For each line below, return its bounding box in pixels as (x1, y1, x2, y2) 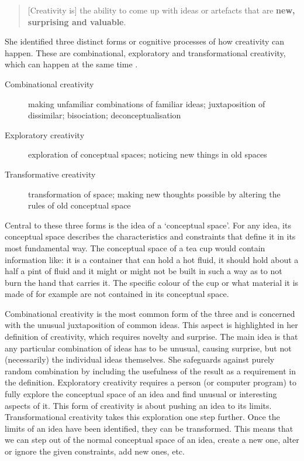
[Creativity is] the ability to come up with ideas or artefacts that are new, (27, 4, 295, 16)
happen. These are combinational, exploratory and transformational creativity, (5, 46, 286, 59)
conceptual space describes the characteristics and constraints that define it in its (5, 230, 296, 243)
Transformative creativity (5, 168, 96, 180)
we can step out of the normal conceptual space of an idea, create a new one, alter (5, 433, 299, 446)
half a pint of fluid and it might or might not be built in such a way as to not (5, 265, 282, 277)
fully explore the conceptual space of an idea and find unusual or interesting (5, 388, 277, 400)
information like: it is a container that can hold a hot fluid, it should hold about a (5, 253, 299, 265)
